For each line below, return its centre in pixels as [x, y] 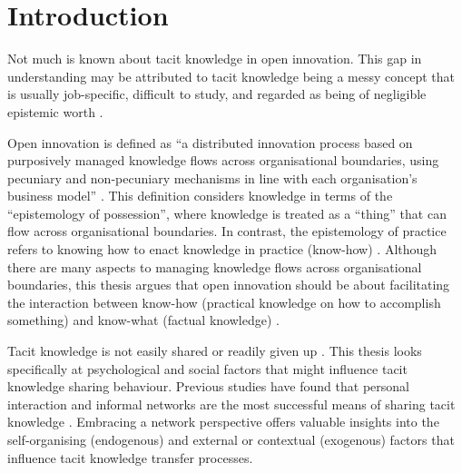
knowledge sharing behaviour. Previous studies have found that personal [208, 386]
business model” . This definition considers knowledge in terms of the [200, 196]
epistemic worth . [55, 111]
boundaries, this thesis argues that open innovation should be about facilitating [229, 285]
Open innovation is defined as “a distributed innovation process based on [210, 142]
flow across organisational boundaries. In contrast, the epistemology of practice [227, 231]
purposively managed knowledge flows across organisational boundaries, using [223, 160]
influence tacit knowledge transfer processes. [130, 457]
